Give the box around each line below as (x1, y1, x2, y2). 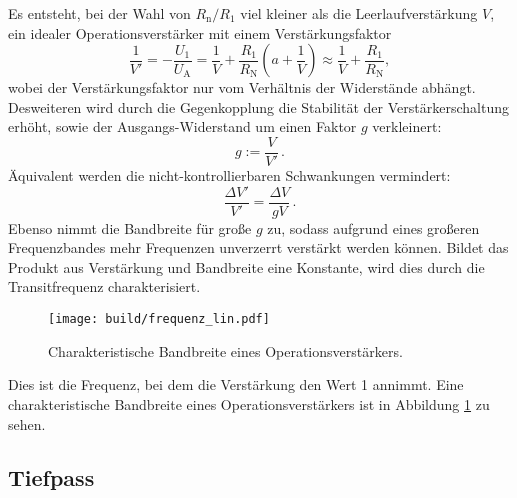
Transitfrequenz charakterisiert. (8, 276, 201, 297)
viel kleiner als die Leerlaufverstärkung (240, 3, 478, 23)
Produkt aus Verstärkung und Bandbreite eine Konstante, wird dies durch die (8, 256, 485, 277)
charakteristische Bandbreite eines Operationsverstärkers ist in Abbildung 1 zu (8, 393, 490, 414)
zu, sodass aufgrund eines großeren (267, 217, 480, 238)
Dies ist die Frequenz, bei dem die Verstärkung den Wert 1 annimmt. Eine (8, 374, 464, 395)
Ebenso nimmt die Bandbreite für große (8, 217, 252, 238)
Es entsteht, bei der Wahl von (8, 3, 191, 23)
